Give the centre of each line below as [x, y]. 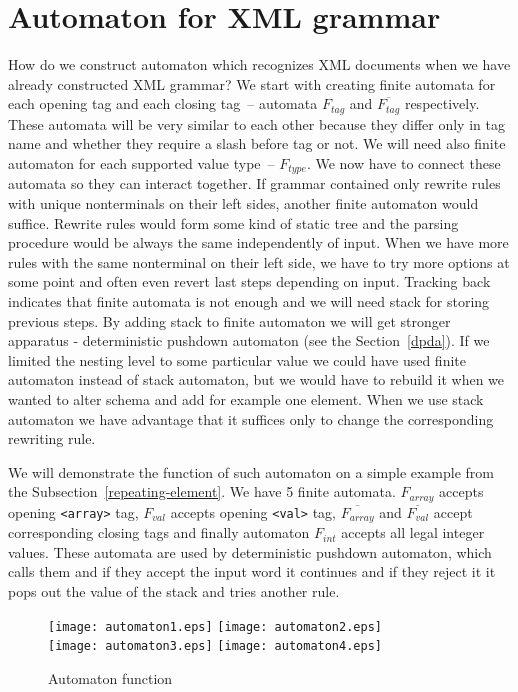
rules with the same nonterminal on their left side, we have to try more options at [259, 261]
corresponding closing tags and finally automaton [159, 532]
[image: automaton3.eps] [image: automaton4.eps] [215, 646]
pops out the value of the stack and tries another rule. [174, 591]
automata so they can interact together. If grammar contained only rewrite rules [254, 183]
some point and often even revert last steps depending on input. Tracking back [249, 281]
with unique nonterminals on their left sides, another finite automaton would [243, 203]
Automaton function [110, 677]
